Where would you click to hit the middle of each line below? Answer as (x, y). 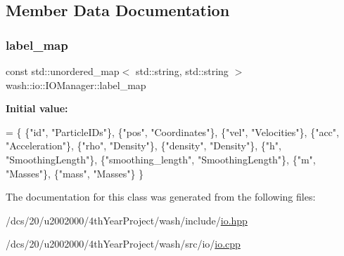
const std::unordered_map (63, 71)
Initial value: (37, 108)
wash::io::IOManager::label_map (76, 85)
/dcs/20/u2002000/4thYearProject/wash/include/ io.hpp (127, 220)
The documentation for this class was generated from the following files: (161, 197)
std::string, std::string (182, 71)
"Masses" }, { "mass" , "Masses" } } (75, 173)
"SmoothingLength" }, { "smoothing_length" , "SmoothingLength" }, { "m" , (161, 159)
